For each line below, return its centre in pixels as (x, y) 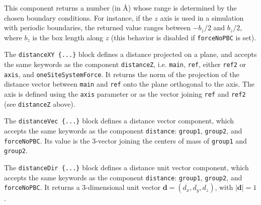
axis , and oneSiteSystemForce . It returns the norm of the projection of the (122, 74)
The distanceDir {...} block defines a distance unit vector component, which (126, 167)
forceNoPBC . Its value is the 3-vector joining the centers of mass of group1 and (125, 140)
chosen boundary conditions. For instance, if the (78, 17)
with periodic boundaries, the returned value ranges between (97, 27)
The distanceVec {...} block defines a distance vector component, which (119, 121)
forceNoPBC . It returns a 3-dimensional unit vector (82, 187)
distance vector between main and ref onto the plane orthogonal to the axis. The (129, 84)
